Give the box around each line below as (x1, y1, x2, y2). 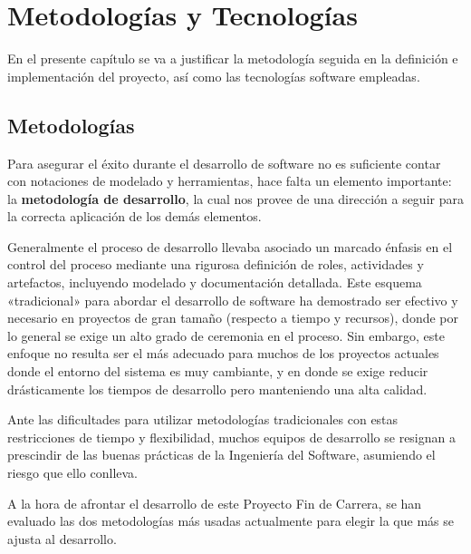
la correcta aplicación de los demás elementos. (7, 207, 262, 226)
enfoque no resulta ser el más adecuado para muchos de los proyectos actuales (7, 344, 439, 363)
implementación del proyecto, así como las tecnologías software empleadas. (7, 66, 420, 85)
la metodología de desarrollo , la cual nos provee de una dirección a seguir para (7, 189, 464, 208)
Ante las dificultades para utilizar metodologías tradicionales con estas (7, 410, 399, 429)
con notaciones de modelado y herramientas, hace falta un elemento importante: (7, 171, 452, 190)
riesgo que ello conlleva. (7, 463, 138, 482)
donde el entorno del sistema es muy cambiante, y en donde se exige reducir (7, 362, 428, 381)
